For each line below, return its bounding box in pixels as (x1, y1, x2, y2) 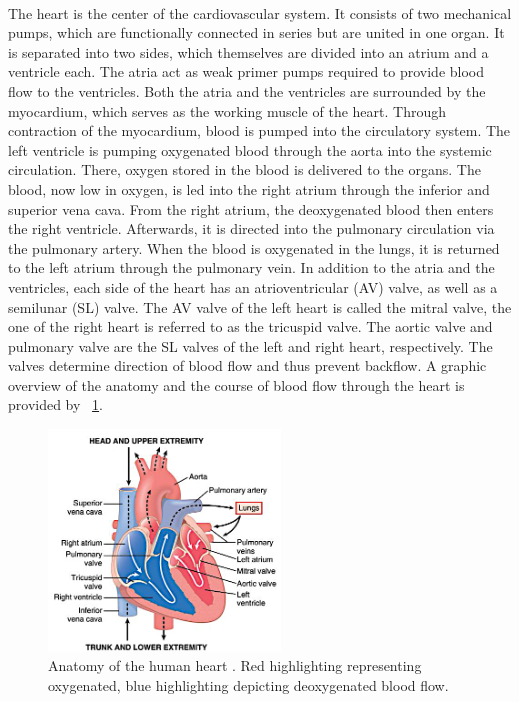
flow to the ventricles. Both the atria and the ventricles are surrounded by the (8, 80, 486, 101)
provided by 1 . (8, 394, 103, 415)
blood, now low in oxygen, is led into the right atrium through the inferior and (8, 178, 490, 199)
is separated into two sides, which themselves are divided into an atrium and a (8, 41, 489, 62)
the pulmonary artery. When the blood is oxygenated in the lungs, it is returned (8, 237, 500, 258)
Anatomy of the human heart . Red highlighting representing (48, 655, 422, 676)
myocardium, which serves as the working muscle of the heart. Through (8, 100, 446, 121)
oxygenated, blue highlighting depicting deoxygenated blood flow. (48, 674, 449, 695)
